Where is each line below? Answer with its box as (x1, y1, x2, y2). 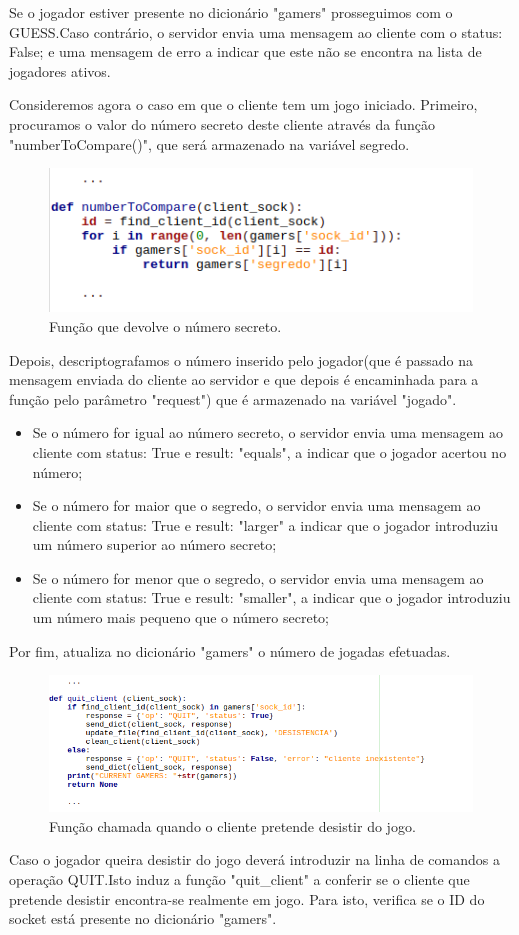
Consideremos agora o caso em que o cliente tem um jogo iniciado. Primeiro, (9, 94, 478, 115)
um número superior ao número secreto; (32, 534, 277, 555)
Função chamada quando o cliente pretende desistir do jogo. (49, 815, 416, 836)
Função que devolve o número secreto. (49, 315, 282, 336)
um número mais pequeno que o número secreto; (32, 607, 329, 628)
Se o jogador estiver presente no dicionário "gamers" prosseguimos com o (9, 2, 453, 22)
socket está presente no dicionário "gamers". (9, 908, 277, 929)
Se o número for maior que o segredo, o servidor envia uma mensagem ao (32, 495, 481, 516)
